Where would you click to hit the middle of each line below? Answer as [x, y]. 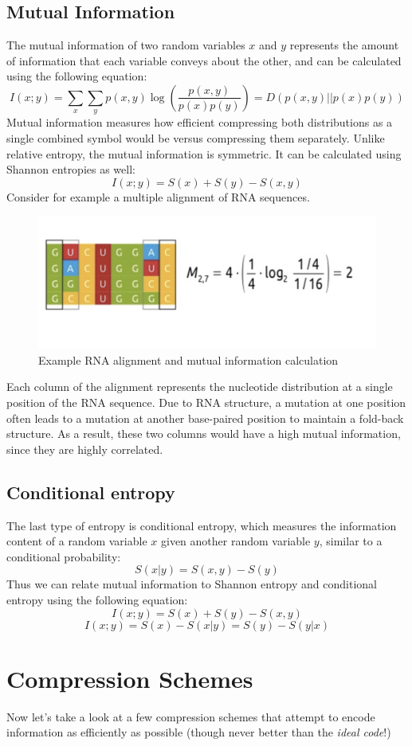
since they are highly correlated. [85, 449]
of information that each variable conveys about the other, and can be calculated [204, 60]
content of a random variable [77, 541]
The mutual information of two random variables [126, 45]
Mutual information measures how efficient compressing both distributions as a [200, 122]
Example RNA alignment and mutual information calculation [188, 359]
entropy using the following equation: [97, 599]
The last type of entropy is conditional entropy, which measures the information [202, 525]
